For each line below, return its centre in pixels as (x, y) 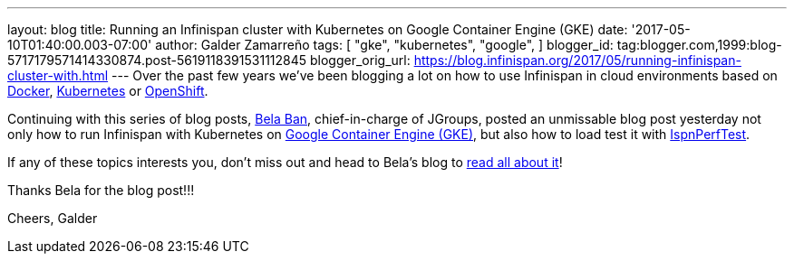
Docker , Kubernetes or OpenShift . (108, 91)
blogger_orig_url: (360, 60)
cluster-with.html (58, 75)
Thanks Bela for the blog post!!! (101, 190)
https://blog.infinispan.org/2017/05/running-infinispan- (577, 60)
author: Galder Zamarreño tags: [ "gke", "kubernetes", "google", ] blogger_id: (384, 45)
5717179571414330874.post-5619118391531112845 (157, 60)
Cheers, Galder (53, 218)
